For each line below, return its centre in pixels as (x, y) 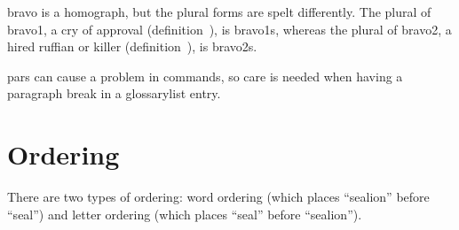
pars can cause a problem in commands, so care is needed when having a (205, 76)
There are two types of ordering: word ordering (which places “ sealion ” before (218, 197)
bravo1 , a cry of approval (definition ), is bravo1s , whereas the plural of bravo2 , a (229, 29)
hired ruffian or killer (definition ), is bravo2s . (132, 46)
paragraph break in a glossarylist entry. (114, 93)
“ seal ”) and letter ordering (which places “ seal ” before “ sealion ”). (185, 214)
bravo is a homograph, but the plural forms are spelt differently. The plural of (219, 11)
